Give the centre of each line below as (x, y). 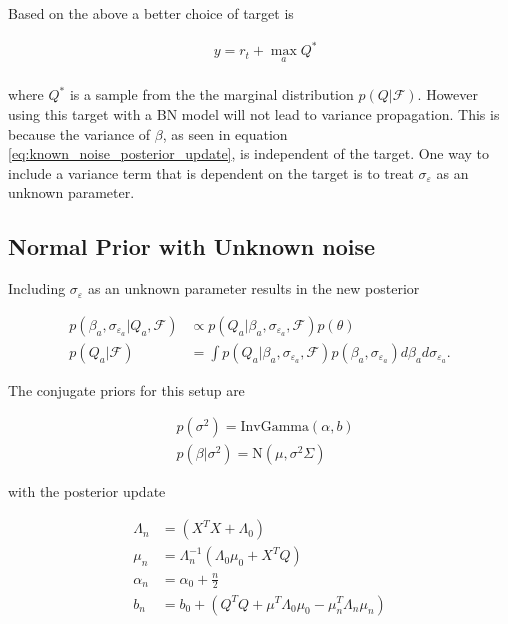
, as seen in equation (225, 133)
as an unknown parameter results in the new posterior (253, 288)
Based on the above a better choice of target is (151, 13)
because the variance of (79, 133)
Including (37, 288)
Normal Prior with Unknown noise (192, 246)
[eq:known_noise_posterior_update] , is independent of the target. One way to (249, 153)
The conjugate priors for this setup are (126, 389)
